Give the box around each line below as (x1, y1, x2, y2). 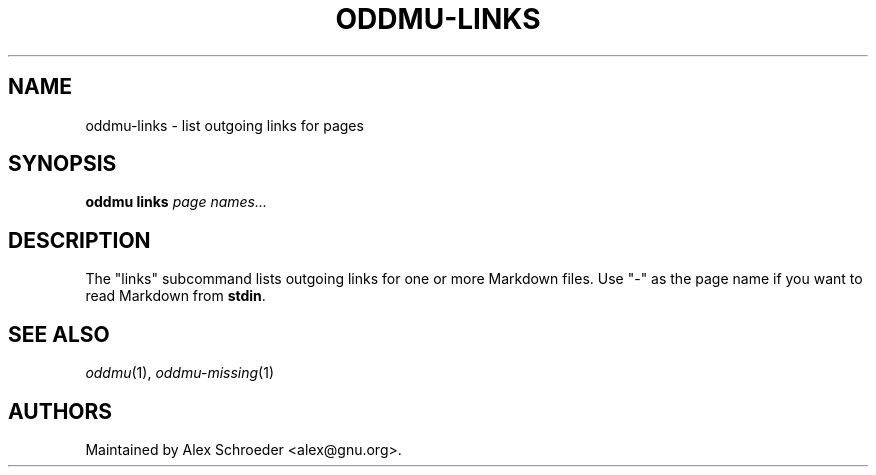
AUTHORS (8, 398, 113, 424)
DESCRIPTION (8, 227, 151, 253)
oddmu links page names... (85, 193, 268, 211)
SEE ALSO (8, 321, 110, 347)
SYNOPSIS (8, 151, 117, 177)
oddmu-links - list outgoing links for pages (85, 116, 364, 134)
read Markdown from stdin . (85, 287, 266, 305)
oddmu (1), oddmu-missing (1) (85, 364, 275, 382)
